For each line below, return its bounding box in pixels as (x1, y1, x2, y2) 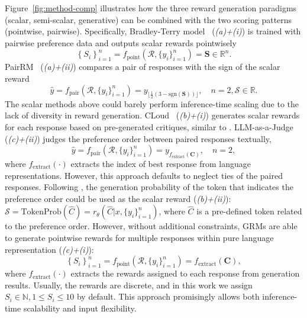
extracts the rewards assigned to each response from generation (70, 267, 300, 280)
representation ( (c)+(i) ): (5, 243, 94, 255)
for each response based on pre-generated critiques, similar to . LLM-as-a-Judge (5, 120, 293, 133)
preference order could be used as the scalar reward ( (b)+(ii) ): (5, 192, 231, 204)
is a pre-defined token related (196, 205, 302, 217)
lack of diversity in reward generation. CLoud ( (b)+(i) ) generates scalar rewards (5, 109, 300, 121)
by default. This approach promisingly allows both (76, 290, 260, 303)
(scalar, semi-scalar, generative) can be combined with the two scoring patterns (5, 13, 292, 25)
